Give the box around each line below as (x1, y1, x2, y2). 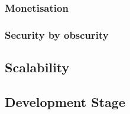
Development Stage (5, 92, 125, 110)
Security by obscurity (5, 27, 109, 42)
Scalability (5, 58, 70, 76)
